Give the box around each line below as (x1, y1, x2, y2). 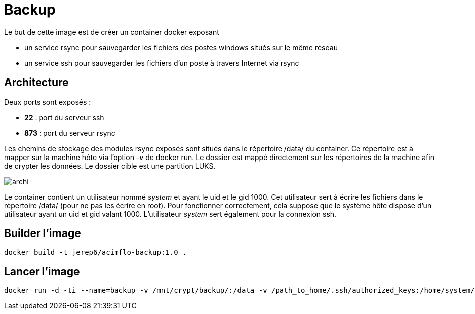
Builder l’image (4, 227, 81, 240)
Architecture (4, 76, 69, 89)
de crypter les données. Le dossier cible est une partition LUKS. (4, 161, 216, 170)
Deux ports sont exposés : (4, 97, 91, 106)
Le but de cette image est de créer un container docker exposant (4, 27, 219, 36)
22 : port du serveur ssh (24, 113, 104, 122)
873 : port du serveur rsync (24, 128, 115, 137)
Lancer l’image (4, 265, 80, 278)
